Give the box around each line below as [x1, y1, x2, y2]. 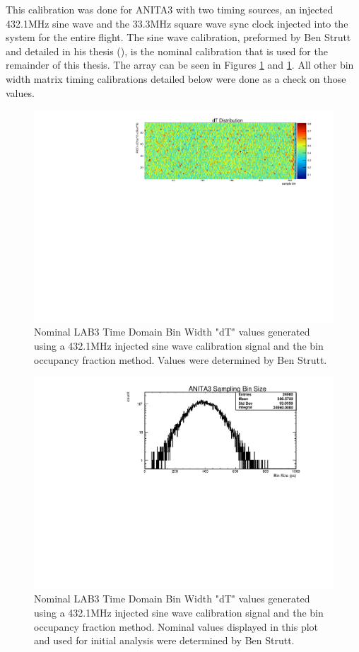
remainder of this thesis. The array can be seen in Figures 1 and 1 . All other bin [6, 57, 354, 72]
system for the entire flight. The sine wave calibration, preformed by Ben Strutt [6, 30, 351, 45]
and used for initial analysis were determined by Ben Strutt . [34, 633, 295, 648]
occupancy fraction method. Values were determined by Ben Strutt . [34, 352, 327, 367]
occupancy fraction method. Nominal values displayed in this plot [34, 619, 319, 634]
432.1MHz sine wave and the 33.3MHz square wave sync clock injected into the [6, 16, 348, 30]
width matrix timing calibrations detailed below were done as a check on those [6, 71, 346, 86]
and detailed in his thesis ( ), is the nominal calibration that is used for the [6, 43, 328, 58]
